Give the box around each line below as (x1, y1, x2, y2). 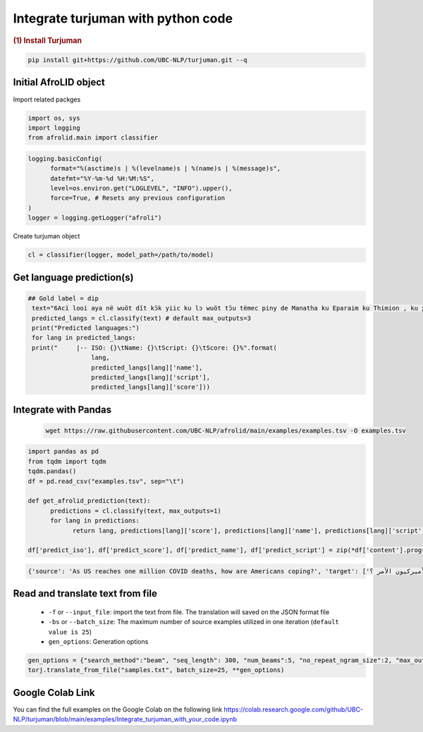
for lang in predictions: (50, 517, 140, 525)
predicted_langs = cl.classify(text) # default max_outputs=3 (32, 314, 252, 322)
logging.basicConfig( (27, 154, 103, 162)
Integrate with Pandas (13, 403, 112, 415)
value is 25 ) (48, 628, 92, 636)
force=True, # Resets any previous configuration (50, 194, 226, 202)
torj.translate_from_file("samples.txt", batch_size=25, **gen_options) (27, 666, 285, 674)
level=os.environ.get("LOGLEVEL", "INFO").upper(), (50, 184, 233, 193)
